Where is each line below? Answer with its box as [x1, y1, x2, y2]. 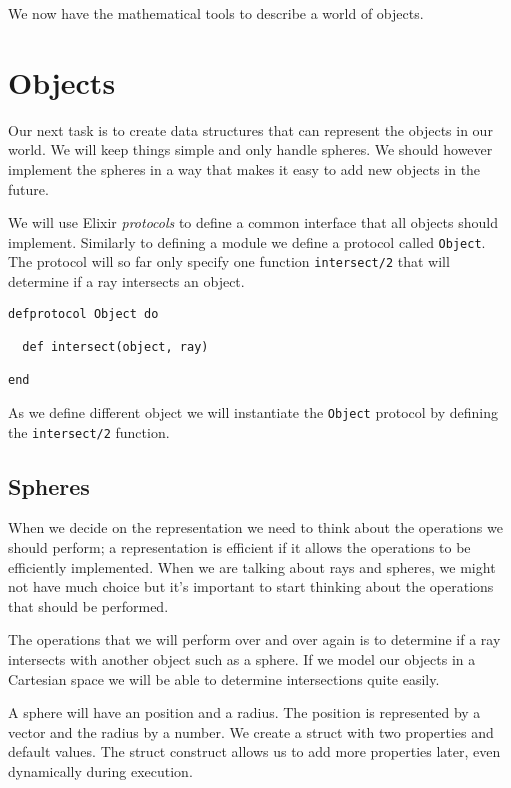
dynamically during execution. [8, 760, 193, 781]
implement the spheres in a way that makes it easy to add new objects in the [8, 158, 481, 179]
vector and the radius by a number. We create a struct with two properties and [8, 721, 494, 742]
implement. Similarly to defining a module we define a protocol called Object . [8, 231, 486, 252]
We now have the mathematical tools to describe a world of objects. [8, 3, 424, 23]
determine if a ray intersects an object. [8, 271, 245, 291]
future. [8, 178, 49, 199]
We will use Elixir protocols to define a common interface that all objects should [8, 212, 499, 233]
